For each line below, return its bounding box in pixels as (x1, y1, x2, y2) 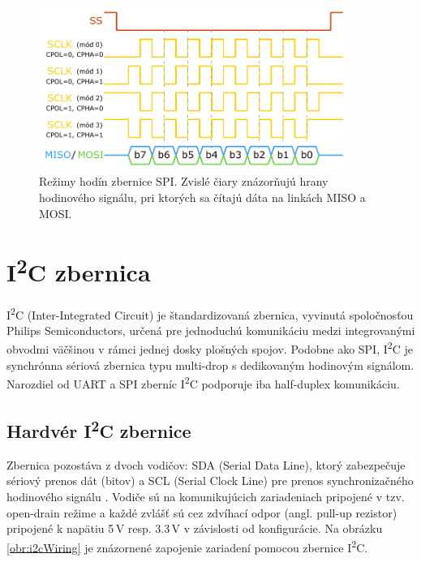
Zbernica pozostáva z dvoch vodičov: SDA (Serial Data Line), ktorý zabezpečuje (6, 456, 406, 473)
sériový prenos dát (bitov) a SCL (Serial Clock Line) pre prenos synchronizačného (6, 472, 414, 489)
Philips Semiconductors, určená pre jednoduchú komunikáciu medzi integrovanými (6, 321, 415, 338)
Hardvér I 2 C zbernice (6, 414, 191, 443)
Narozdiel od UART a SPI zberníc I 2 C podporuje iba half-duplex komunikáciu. (6, 373, 400, 392)
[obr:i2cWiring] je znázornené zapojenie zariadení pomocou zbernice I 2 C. (6, 536, 368, 556)
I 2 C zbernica (6, 252, 151, 289)
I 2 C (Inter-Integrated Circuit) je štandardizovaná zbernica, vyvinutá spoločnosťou (6, 303, 414, 323)
